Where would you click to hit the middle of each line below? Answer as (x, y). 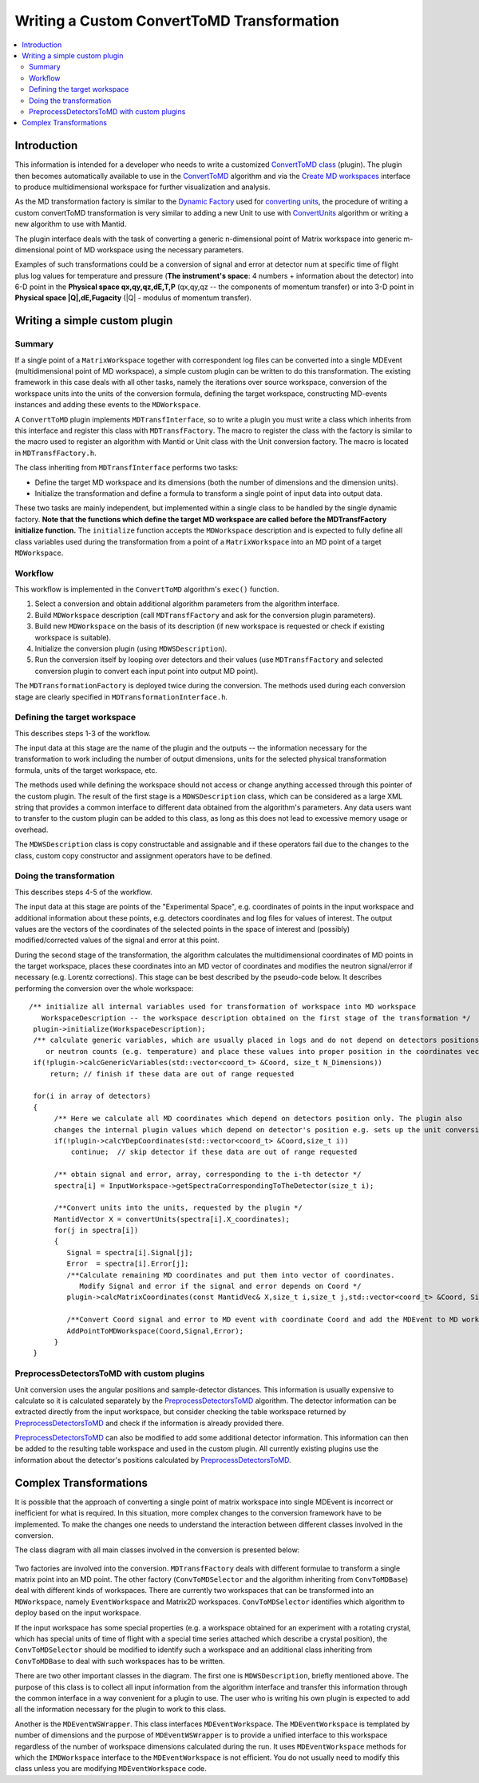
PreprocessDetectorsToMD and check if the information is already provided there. (149, 1423)
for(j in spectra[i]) (96, 1230)
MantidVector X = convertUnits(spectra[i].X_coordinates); (172, 1219)
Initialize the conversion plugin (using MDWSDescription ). (131, 648)
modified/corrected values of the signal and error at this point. (117, 940)
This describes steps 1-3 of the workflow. (83, 733)
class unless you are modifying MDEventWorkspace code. (111, 1769)
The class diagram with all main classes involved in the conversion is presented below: (157, 1550)
